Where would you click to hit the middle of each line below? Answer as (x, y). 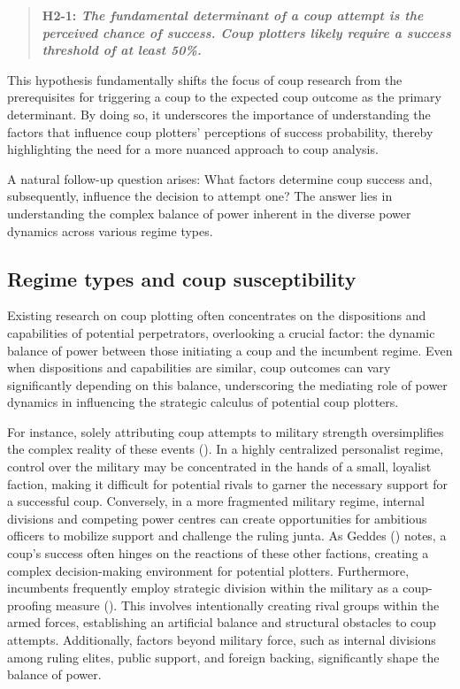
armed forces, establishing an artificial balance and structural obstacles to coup (222, 622)
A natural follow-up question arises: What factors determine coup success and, (220, 178)
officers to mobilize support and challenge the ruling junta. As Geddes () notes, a (227, 536)
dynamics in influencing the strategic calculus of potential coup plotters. (203, 402)
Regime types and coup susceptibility (182, 278)
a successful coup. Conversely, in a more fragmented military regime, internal (216, 501)
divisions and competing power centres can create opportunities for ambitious (217, 518)
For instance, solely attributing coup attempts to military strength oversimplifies (226, 431)
